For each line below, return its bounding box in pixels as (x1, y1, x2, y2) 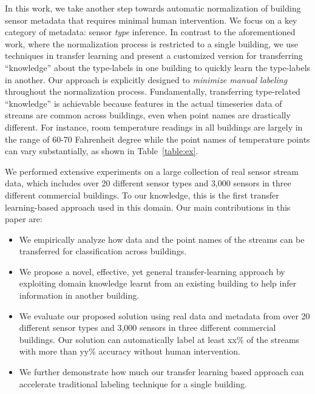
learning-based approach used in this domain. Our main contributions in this (5, 200, 291, 213)
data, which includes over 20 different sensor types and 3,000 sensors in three (5, 177, 291, 189)
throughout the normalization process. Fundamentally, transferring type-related (5, 85, 300, 98)
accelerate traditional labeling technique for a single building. (19, 377, 247, 390)
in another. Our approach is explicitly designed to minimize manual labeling (5, 73, 288, 86)
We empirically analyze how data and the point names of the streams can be (19, 233, 305, 245)
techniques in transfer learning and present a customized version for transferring (5, 49, 303, 62)
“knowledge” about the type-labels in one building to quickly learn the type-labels (5, 61, 311, 73)
